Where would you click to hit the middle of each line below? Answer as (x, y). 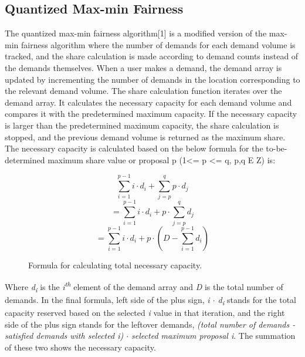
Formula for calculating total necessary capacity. (115, 265)
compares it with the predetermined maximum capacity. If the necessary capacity (151, 114)
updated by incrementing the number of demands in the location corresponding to (152, 79)
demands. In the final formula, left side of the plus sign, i (107, 299)
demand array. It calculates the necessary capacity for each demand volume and (148, 102)
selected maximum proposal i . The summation (213, 336)
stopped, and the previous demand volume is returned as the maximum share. (145, 137)
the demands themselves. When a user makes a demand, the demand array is (143, 67)
